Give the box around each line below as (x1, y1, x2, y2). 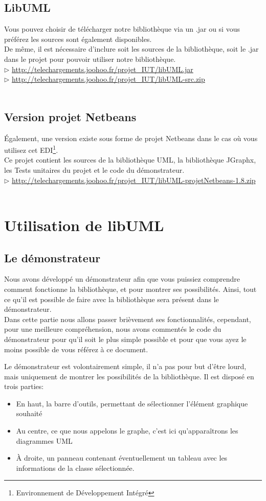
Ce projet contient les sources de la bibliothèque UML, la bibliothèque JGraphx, (4, 154, 256, 165)
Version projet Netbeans (4, 108, 137, 124)
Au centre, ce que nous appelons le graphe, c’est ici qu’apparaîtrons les (16, 425, 238, 436)
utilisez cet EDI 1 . (4, 143, 58, 155)
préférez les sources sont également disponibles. (4, 33, 152, 44)
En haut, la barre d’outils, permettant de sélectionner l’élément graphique (16, 398, 248, 408)
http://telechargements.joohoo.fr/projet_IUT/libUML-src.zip (12, 74, 205, 84)
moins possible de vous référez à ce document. (4, 344, 148, 354)
